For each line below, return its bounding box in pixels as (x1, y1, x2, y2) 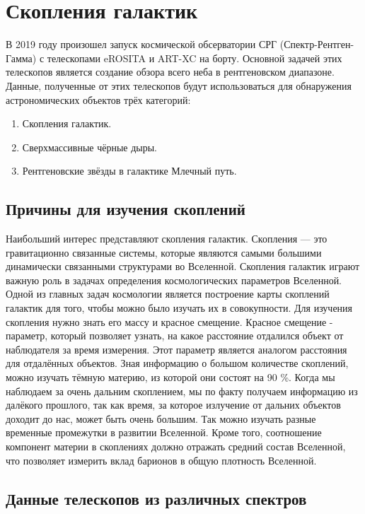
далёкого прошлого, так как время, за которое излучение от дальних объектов (6, 397, 341, 412)
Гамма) (6, 50, 37, 65)
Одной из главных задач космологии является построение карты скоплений (6, 286, 330, 301)
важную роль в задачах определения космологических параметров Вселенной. (6, 272, 342, 287)
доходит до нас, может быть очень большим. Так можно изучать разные (6, 411, 316, 426)
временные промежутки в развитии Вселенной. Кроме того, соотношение (6, 425, 322, 440)
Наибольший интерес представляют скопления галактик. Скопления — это (6, 231, 328, 246)
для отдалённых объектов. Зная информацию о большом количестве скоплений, (6, 356, 349, 370)
